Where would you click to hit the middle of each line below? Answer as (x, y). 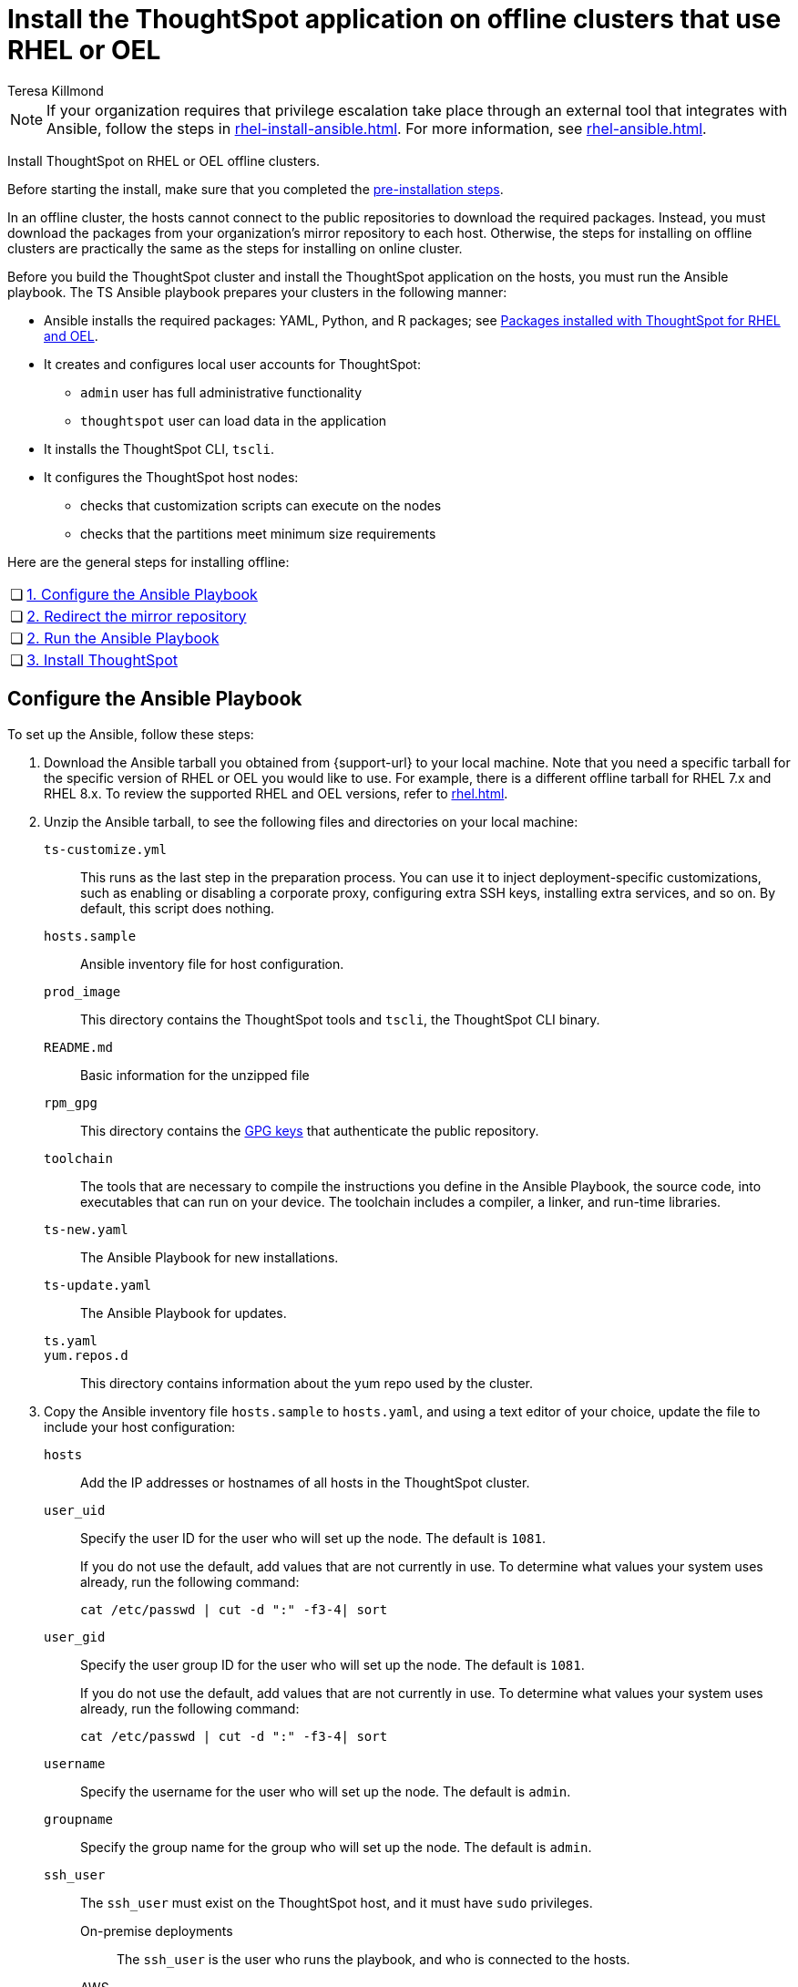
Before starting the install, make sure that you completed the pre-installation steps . (256, 189)
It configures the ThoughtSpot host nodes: (171, 477)
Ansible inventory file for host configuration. (212, 963)
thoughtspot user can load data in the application (234, 420)
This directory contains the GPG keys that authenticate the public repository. (310, 1130)
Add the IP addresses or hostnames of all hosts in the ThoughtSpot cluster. (305, 1482)
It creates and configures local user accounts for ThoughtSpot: (232, 364)
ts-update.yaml (98, 1285)
